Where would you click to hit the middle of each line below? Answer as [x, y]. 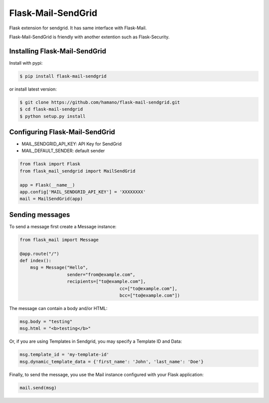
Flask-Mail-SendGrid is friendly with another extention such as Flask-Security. [89, 37]
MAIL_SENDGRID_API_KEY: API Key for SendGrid [72, 144]
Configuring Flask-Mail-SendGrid [62, 132]
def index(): [36, 261]
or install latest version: [33, 89]
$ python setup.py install [53, 116]
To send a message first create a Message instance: [63, 226]
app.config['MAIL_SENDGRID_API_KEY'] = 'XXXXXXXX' [83, 192]
